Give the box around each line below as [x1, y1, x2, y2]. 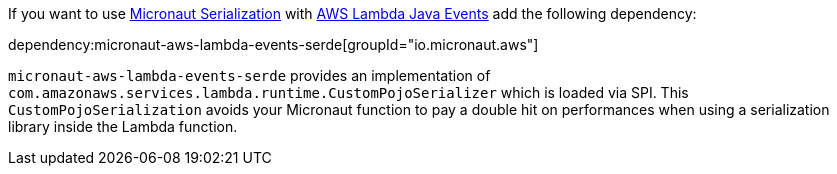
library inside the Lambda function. [8, 118, 238, 135]
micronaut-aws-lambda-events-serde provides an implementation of [8, 67, 491, 84]
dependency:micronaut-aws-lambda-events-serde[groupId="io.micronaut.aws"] [8, 36, 539, 53]
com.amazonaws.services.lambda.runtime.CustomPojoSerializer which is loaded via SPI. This [8, 84, 689, 101]
